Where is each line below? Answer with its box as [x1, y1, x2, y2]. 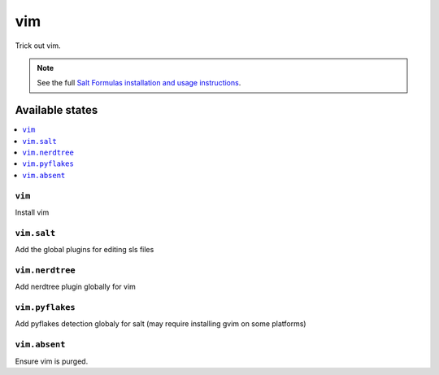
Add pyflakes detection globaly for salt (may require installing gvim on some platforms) [15, 319, 306, 329]
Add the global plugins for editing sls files [15, 245, 154, 255]
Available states [15, 103, 98, 117]
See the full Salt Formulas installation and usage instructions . [37, 78, 241, 88]
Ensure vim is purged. [15, 356, 89, 366]
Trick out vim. [15, 41, 61, 50]
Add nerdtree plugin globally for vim [15, 281, 136, 292]
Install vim [15, 207, 50, 217]
